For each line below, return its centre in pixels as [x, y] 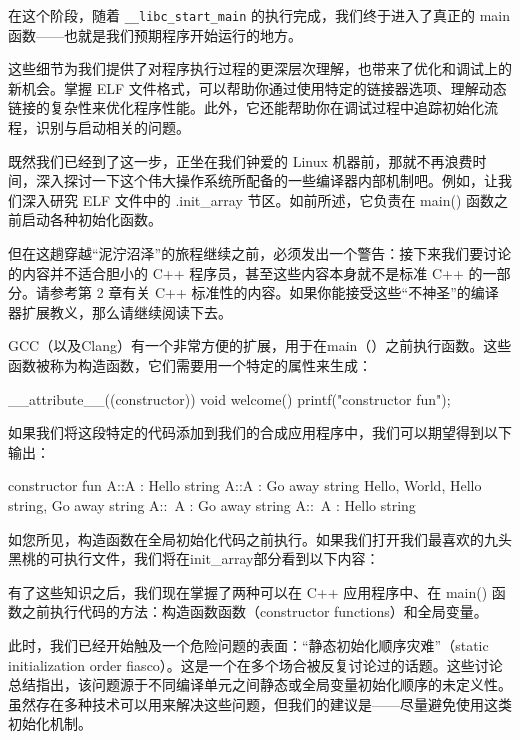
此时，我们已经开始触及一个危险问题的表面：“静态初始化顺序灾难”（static [248, 644]
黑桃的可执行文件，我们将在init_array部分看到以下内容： [194, 558]
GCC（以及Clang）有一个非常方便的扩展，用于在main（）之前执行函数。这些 [260, 345]
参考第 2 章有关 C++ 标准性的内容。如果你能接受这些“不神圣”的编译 [274, 292]
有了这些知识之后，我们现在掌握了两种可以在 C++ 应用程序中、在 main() [248, 591]
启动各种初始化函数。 [91, 219]
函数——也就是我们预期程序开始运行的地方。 [155, 34]
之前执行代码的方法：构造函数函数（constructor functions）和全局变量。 [254, 611]
